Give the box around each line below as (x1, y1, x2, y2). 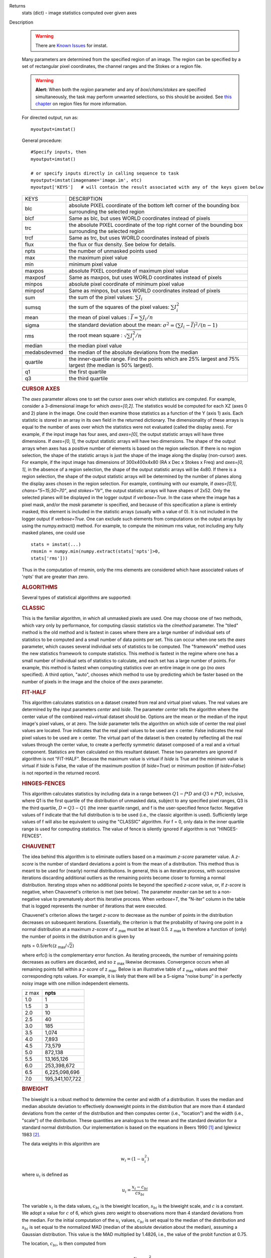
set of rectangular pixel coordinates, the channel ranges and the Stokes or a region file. (22, 63, 202, 69)
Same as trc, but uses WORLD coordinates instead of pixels (68, 234, 210, 241)
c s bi (135, 1190, 145, 1197)
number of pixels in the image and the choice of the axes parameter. (22, 678, 163, 684)
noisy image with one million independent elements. (22, 980, 129, 986)
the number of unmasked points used (68, 247, 158, 254)
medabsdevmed (25, 349, 64, 356)
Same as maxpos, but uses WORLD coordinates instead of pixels (68, 274, 222, 281)
